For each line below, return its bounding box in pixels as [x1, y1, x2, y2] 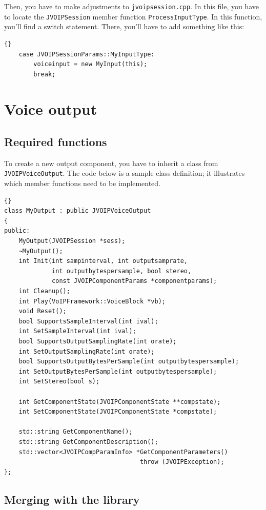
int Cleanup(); [18, 288, 70, 295]
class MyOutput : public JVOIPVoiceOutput [4, 207, 151, 215]
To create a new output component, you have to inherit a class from [4, 157, 218, 168]
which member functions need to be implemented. [4, 178, 160, 189]
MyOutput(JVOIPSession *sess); [18, 237, 126, 245]
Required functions [4, 134, 107, 150]
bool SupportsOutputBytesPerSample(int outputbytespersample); [18, 358, 239, 365]
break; [33, 70, 56, 78]
